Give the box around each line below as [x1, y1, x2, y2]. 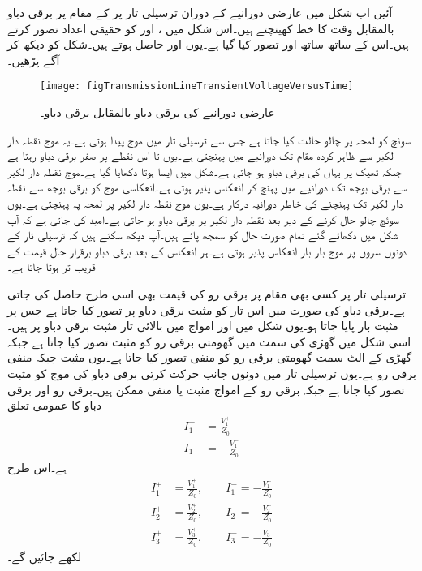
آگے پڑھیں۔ [7, 51, 60, 68]
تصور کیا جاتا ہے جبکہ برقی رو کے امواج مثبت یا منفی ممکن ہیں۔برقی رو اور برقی [7, 380, 405, 397]
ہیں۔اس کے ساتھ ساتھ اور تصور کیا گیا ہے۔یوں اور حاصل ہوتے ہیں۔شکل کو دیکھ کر [7, 36, 409, 53]
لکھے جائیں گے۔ [7, 547, 82, 565]
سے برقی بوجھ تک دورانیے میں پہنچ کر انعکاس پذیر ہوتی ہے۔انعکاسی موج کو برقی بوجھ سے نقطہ [7, 178, 407, 195]
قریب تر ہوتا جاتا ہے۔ [7, 258, 96, 275]
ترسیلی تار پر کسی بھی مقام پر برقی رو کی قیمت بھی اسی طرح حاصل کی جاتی [7, 285, 407, 302]
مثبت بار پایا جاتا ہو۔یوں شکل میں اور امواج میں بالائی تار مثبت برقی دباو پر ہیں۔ [7, 317, 398, 334]
